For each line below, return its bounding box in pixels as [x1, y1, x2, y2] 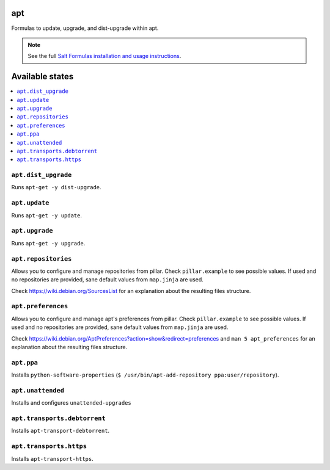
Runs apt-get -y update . [11, 211, 82, 219]
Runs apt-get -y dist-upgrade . [11, 184, 101, 191]
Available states [11, 71, 74, 82]
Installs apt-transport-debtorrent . [11, 427, 110, 435]
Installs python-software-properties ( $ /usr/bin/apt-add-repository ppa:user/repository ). [11, 371, 279, 378]
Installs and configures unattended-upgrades [11, 399, 131, 407]
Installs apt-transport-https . [11, 455, 94, 462]
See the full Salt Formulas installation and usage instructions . [28, 52, 182, 60]
